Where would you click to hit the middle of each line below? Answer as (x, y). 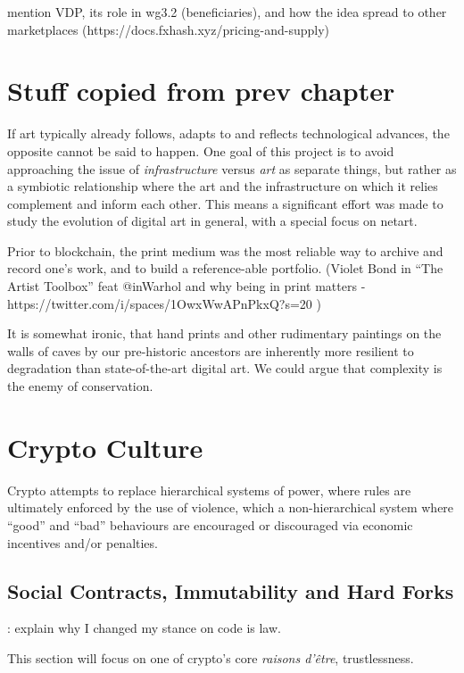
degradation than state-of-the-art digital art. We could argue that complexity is (225, 368)
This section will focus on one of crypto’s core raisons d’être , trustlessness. (211, 657)
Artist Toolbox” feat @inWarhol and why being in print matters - (186, 286)
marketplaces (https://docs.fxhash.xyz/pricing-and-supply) (169, 29)
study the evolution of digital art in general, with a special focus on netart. (212, 221)
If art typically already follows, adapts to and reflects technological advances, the (228, 133)
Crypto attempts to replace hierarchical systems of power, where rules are (209, 490)
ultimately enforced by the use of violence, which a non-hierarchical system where (231, 507)
